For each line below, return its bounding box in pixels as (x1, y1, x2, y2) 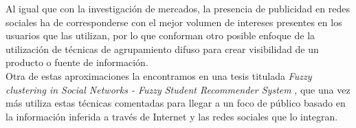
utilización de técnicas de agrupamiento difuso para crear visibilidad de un (5, 41, 319, 56)
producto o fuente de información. (5, 55, 148, 70)
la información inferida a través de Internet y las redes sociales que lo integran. (5, 109, 338, 123)
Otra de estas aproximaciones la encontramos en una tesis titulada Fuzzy (5, 68, 312, 83)
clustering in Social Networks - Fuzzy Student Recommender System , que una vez (5, 82, 351, 96)
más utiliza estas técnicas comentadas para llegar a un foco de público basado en (5, 96, 346, 110)
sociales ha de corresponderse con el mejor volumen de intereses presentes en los (5, 14, 342, 29)
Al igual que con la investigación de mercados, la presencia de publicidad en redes (5, 1, 350, 15)
